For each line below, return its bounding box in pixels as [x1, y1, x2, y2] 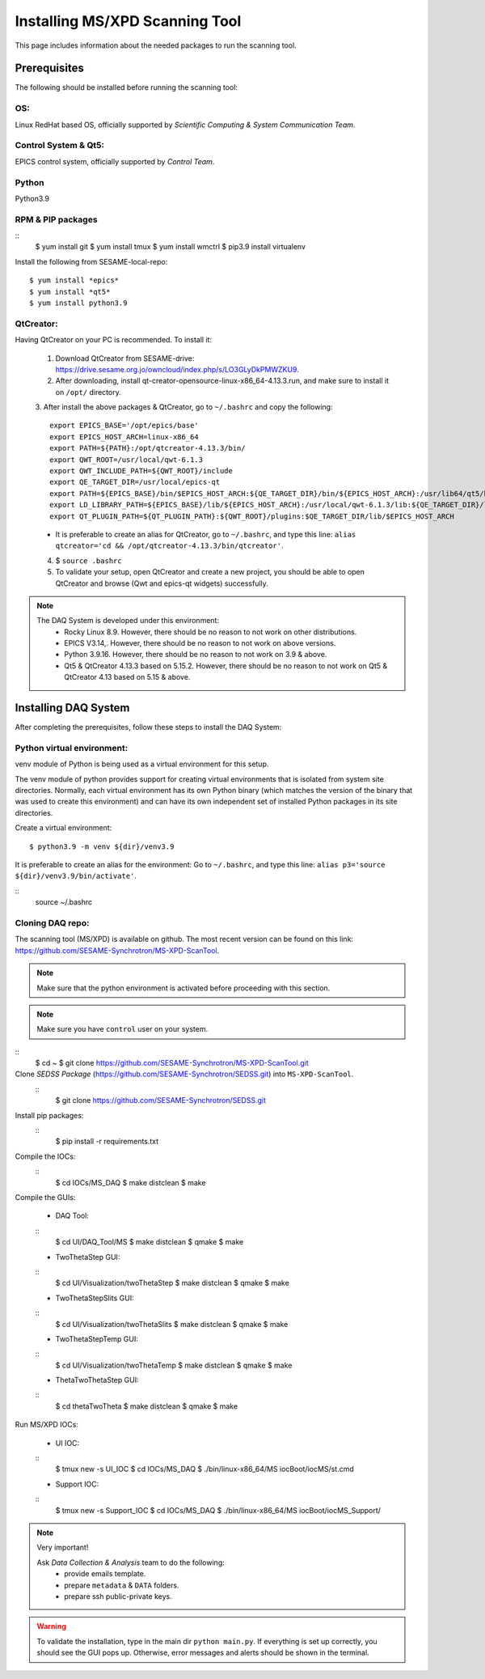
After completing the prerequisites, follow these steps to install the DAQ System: [15, 723, 282, 732]
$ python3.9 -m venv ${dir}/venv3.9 [29, 842, 175, 851]
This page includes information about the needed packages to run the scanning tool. [15, 40, 297, 50]
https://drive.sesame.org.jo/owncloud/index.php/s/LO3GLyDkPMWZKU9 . [55, 364, 299, 374]
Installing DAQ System [15, 701, 130, 715]
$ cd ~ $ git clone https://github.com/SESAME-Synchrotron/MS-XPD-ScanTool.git [35, 1058, 309, 1068]
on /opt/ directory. [55, 387, 121, 396]
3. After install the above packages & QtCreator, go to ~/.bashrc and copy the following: [35, 402, 333, 412]
